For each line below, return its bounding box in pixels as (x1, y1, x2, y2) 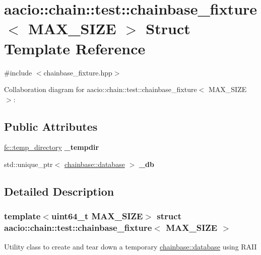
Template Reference (4, 38, 146, 58)
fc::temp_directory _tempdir (4, 142, 99, 152)
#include (4, 67, 32, 77)
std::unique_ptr (4, 159, 53, 169)
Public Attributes (4, 118, 98, 134)
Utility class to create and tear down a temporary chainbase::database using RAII (4, 241, 257, 251)
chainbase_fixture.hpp (43, 67, 112, 77)
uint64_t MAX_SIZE (51, 210, 143, 222)
